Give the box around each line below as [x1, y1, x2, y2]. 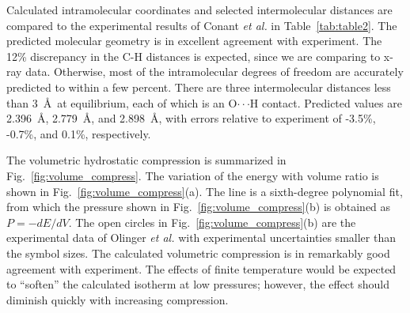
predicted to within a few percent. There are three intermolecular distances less [6, 78, 391, 95]
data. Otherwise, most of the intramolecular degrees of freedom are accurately [25, 63, 404, 80]
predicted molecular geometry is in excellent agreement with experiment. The [6, 32, 382, 49]
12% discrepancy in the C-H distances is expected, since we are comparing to [6, 47, 381, 64]
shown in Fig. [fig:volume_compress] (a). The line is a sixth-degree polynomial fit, [6, 183, 403, 199]
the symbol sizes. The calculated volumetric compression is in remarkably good [6, 244, 390, 261]
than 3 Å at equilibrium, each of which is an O [6, 94, 237, 111]
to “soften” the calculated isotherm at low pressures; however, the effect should [6, 276, 389, 292]
